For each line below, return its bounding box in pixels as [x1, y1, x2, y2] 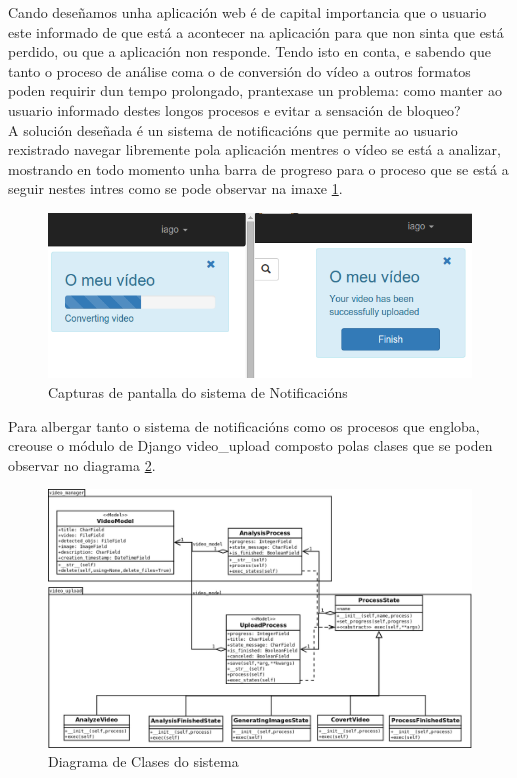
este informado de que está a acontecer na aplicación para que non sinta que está [8, 21, 504, 42]
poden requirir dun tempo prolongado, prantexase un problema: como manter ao [8, 80, 502, 101]
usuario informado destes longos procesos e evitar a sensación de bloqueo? [8, 99, 461, 120]
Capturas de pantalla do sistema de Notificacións [48, 381, 348, 402]
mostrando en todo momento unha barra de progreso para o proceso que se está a [8, 158, 509, 179]
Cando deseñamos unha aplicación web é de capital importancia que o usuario [8, 2, 487, 22]
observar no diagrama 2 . [8, 454, 156, 475]
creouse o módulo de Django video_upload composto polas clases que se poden [8, 435, 493, 456]
